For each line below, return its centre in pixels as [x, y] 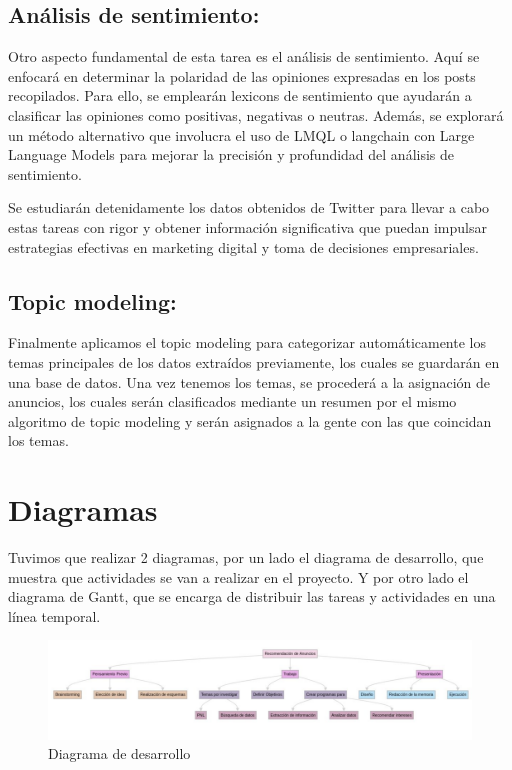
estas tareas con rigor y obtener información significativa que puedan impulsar [247, 226]
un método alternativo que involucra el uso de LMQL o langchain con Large [241, 134]
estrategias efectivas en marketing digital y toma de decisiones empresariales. [243, 246]
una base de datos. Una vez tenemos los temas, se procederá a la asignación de [249, 381]
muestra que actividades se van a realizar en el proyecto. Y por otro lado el [238, 576]
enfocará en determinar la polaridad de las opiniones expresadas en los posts [242, 75]
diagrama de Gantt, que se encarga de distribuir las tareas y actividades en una [252, 596]
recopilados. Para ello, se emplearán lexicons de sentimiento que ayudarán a [240, 95]
